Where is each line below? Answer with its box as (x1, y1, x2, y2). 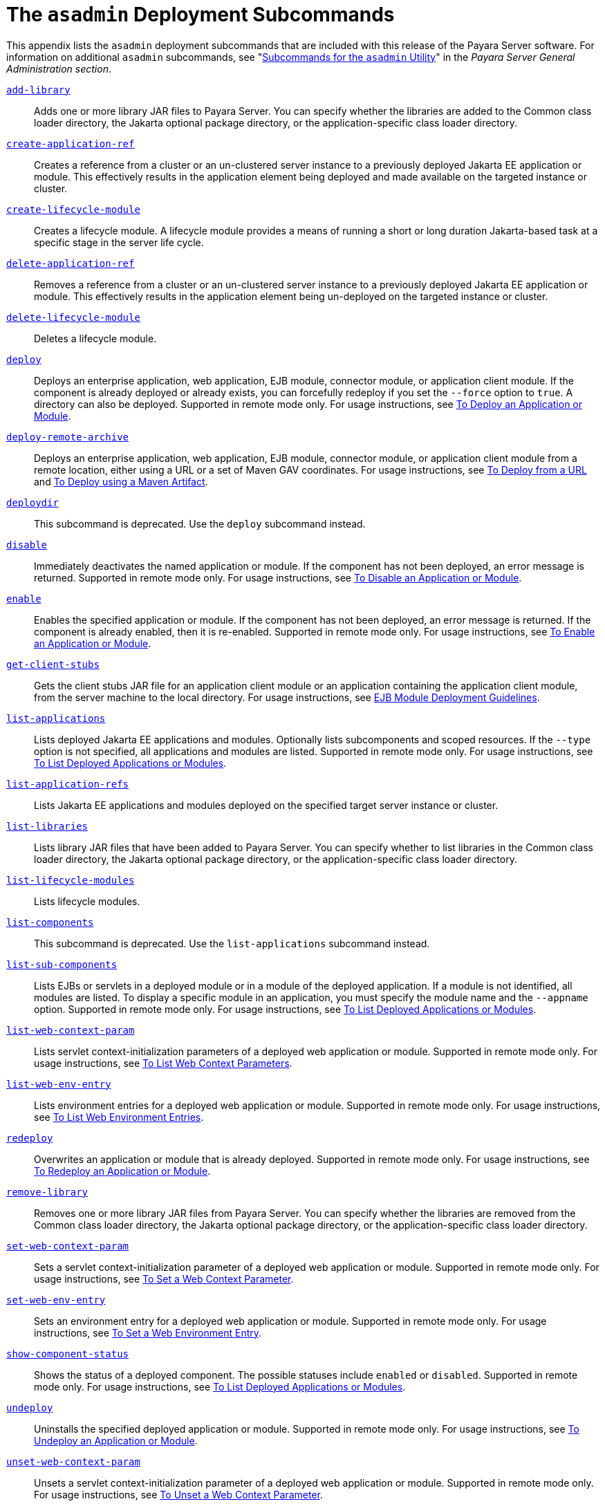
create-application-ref (6, 138, 135, 149)
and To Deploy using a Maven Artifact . (34, 475, 208, 487)
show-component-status (6, 1348, 129, 1359)
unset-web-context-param (6, 1456, 140, 1467)
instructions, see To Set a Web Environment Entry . (34, 1326, 262, 1339)
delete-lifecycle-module (6, 311, 140, 323)
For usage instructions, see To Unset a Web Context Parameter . (34, 1488, 323, 1500)
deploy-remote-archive (6, 431, 129, 443)
